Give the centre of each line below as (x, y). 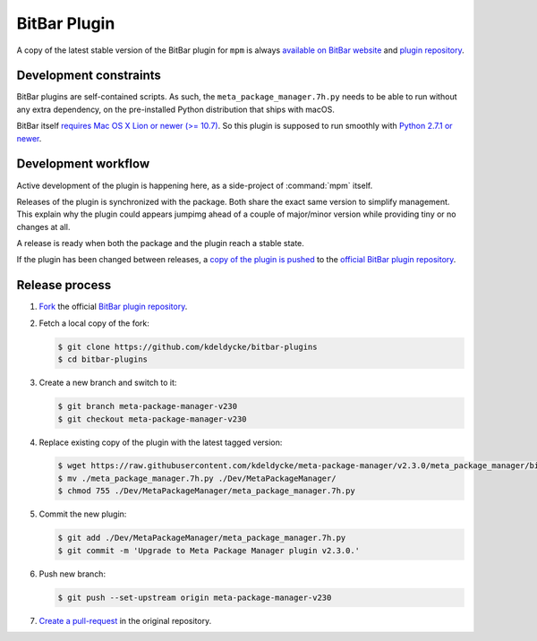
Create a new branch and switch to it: (108, 383)
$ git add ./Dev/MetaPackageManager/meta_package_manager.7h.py (202, 538)
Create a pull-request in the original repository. (125, 620)
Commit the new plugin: (83, 514)
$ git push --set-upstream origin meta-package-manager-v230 (195, 597)
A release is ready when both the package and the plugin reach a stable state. (160, 244)
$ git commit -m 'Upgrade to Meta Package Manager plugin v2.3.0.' (209, 550)
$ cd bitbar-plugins (102, 359)
